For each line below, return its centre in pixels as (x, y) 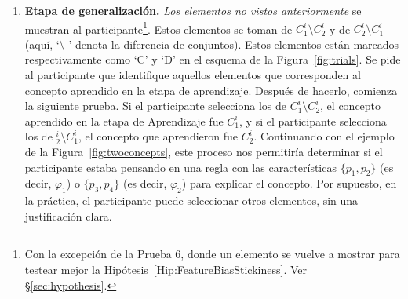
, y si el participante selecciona (313, 120)
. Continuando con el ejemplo (324, 136)
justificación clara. (68, 215)
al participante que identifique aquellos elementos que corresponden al (193, 75)
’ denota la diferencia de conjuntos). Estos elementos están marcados (234, 44)
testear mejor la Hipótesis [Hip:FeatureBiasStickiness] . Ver (166, 269)
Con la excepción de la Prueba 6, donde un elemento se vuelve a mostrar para (212, 254)
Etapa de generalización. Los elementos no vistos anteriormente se (193, 10)
